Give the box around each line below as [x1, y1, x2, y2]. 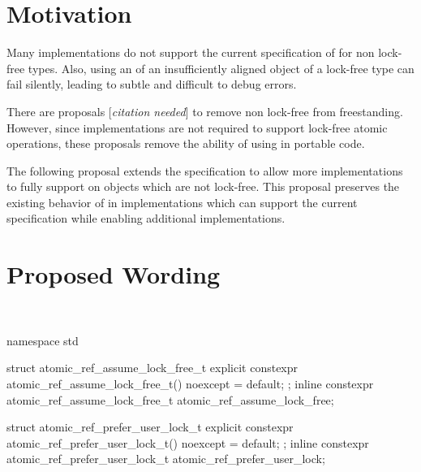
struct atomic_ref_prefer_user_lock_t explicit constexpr [6, 418, 294, 435]
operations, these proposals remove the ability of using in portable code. [6, 135, 365, 152]
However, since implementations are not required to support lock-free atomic [6, 119, 388, 136]
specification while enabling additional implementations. [6, 210, 286, 227]
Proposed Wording [6, 258, 221, 291]
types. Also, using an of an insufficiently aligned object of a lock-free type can [28, 59, 415, 76]
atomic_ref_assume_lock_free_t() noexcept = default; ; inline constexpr [6, 375, 374, 392]
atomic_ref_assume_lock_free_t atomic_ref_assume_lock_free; [6, 391, 334, 408]
